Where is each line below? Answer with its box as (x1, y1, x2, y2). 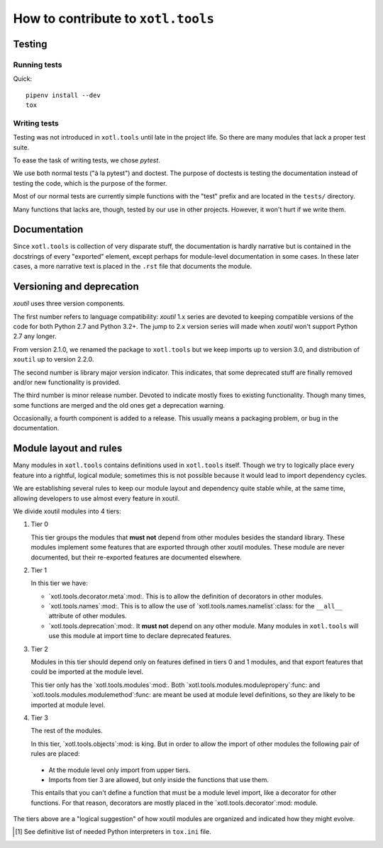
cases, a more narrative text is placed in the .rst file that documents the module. (13, 262, 252, 271)
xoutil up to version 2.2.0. (13, 355, 94, 364)
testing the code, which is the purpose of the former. (13, 179, 167, 187)
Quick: (13, 74, 33, 83)
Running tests (13, 60, 62, 69)
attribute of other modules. (48, 612, 127, 620)
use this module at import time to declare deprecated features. (48, 632, 232, 640)
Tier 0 (30, 520, 49, 528)
